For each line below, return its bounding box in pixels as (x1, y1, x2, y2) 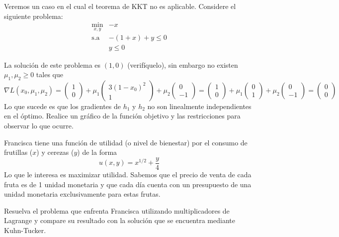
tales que (36, 69, 63, 80)
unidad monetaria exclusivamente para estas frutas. (4, 189, 161, 199)
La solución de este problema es (4, 59, 101, 70)
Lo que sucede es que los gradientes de (4, 101, 121, 111)
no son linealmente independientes (147, 101, 252, 111)
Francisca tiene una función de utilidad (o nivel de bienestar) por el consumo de (4, 137, 248, 147)
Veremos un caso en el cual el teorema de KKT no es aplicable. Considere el (4, 1, 236, 11)
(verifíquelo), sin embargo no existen (127, 59, 238, 70)
